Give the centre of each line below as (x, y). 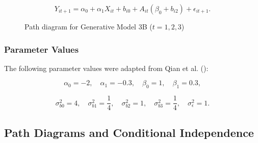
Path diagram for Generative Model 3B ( (88, 26)
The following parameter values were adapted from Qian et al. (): (106, 68)
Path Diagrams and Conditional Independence (129, 132)
